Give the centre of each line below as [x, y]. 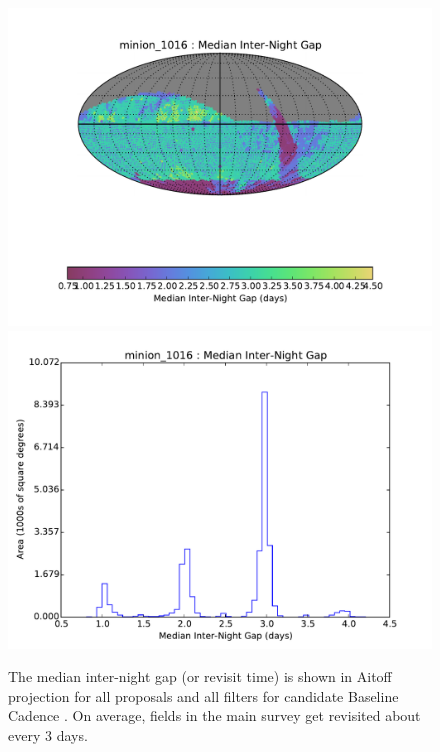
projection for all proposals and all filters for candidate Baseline [203, 695]
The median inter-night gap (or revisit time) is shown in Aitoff [200, 676]
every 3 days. [48, 734]
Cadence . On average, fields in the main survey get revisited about [214, 715]
